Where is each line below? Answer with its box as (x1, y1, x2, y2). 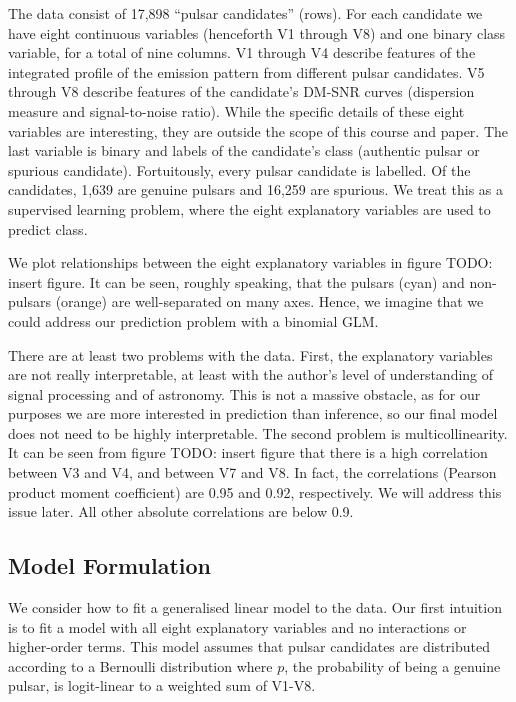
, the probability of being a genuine (284, 655, 501, 676)
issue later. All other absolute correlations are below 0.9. (8, 501, 354, 522)
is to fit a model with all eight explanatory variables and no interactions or (8, 616, 467, 637)
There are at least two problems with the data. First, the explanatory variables (8, 344, 493, 365)
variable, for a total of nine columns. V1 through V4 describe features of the (8, 42, 476, 63)
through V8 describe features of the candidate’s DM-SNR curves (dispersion (8, 81, 475, 102)
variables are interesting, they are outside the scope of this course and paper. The (8, 120, 509, 141)
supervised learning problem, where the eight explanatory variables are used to (8, 198, 491, 219)
